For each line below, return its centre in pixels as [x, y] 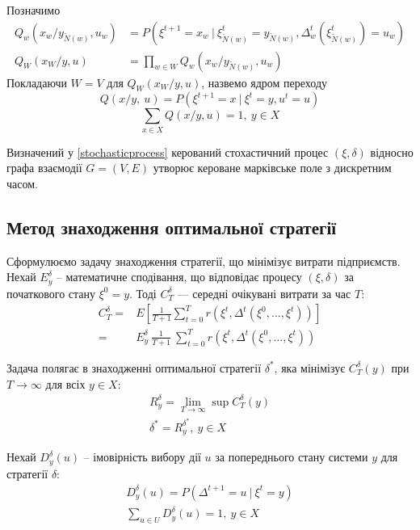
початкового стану [51, 293]
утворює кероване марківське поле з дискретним [272, 168]
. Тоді [143, 293]
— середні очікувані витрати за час [264, 293]
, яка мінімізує [310, 367]
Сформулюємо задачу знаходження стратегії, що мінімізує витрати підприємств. [204, 261]
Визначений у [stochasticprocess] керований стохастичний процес [168, 151]
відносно [392, 151]
